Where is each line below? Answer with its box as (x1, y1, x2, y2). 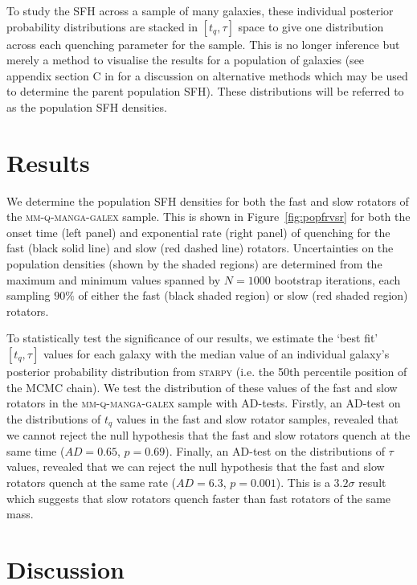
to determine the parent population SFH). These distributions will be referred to (6, 83, 404, 100)
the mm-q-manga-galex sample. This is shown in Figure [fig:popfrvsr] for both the (6, 208, 411, 225)
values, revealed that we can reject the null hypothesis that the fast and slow (6, 458, 385, 475)
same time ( (6, 442, 65, 459)
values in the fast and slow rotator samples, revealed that (116, 410, 399, 427)
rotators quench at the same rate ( (6, 474, 177, 491)
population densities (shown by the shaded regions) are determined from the (6, 256, 382, 272)
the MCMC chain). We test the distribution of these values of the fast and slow (6, 378, 398, 395)
